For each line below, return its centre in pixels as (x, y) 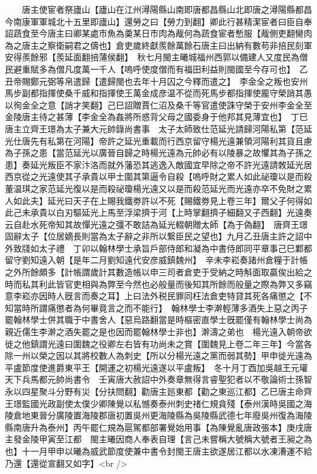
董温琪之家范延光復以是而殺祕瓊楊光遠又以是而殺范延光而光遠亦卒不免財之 (154, 188)
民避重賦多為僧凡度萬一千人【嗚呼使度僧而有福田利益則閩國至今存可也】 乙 (156, 69)
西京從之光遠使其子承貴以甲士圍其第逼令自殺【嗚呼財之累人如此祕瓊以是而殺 (158, 176)
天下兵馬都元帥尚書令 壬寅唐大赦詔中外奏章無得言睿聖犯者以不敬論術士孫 (154, 379)
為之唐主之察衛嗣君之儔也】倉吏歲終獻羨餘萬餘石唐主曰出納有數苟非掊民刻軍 (158, 45)
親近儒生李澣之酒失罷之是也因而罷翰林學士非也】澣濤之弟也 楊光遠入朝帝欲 (158, 332)
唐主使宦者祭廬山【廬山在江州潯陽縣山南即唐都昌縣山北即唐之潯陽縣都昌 (167, 9)
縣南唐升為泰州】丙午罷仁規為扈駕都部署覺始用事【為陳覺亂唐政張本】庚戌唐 (158, 427)
